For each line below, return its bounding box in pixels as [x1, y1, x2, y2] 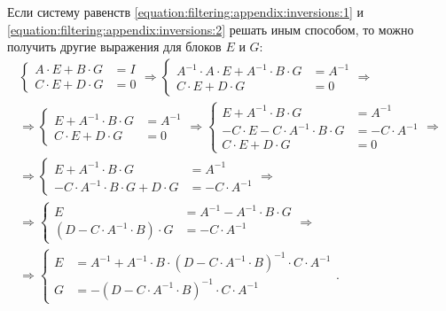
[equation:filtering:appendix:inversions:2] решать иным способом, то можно [7, 19, 414, 38]
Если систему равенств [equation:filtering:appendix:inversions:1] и [7, 3, 364, 20]
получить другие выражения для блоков [7, 37, 222, 56]
